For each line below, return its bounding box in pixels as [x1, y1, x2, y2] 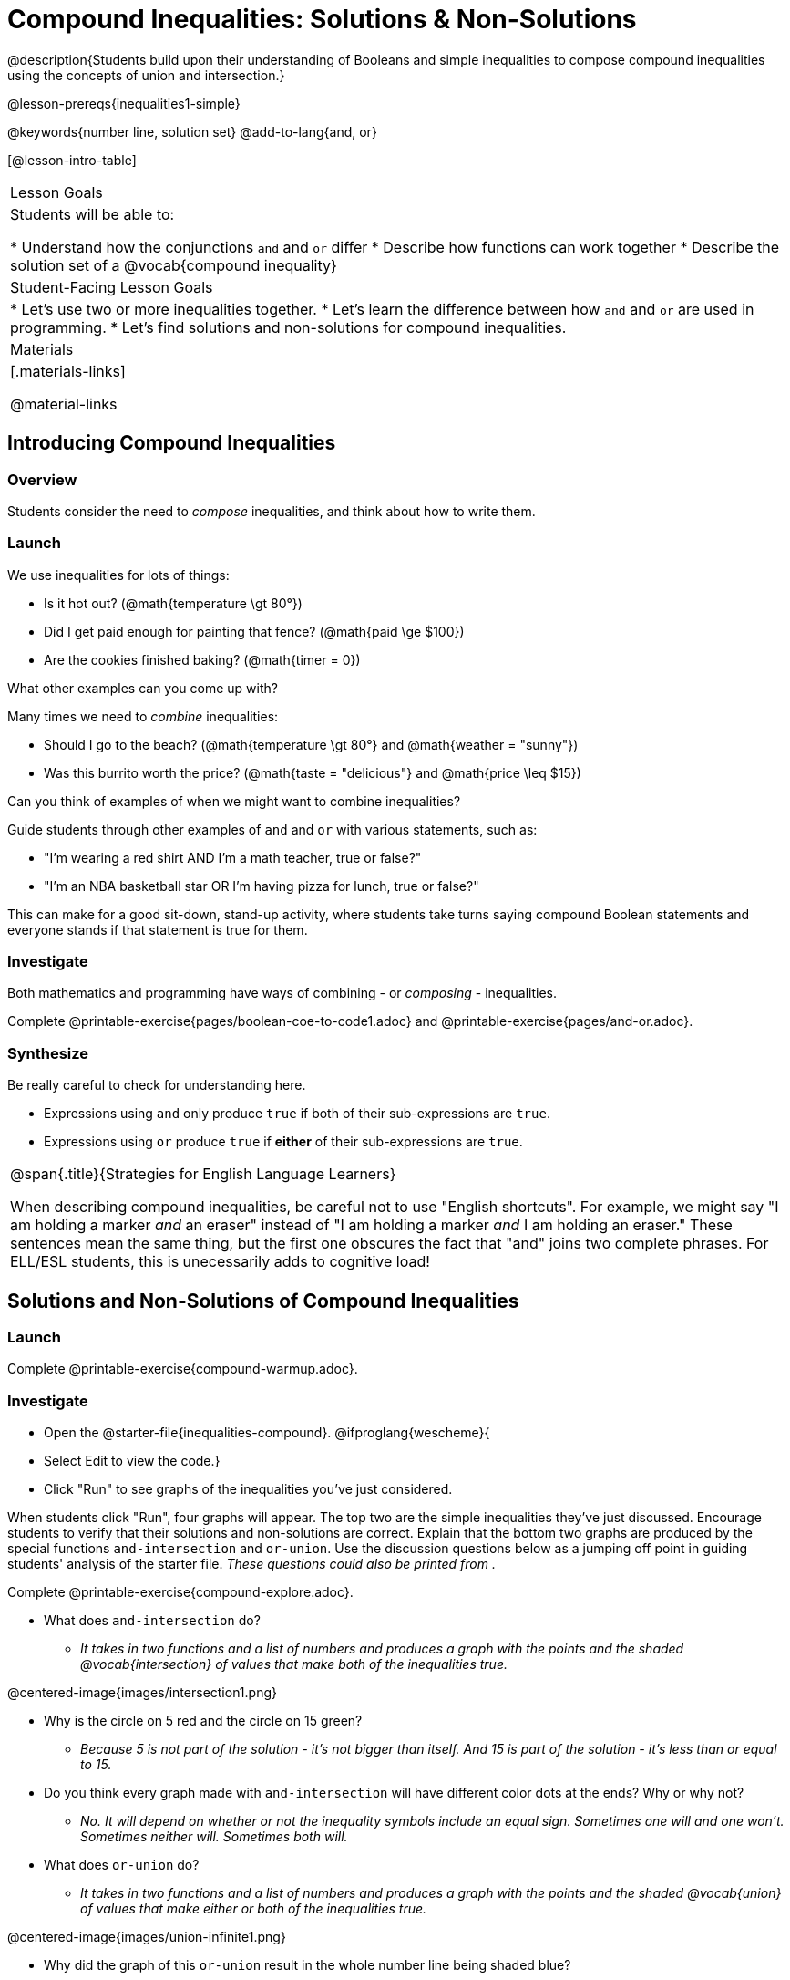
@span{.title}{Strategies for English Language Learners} [10, 1165, 396, 1184]
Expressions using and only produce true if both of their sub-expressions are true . [44, 1105, 550, 1122]
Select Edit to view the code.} [44, 1453, 221, 1469]
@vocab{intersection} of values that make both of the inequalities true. [80, 1656, 508, 1673]
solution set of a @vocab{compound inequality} [10, 255, 337, 275]
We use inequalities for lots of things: [7, 566, 230, 583]
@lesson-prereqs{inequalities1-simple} [7, 95, 241, 111]
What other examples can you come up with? [7, 679, 278, 696]
